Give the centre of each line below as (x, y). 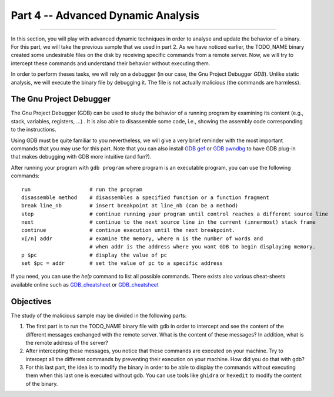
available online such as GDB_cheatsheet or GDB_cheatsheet (85, 284)
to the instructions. (34, 130)
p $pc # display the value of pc (94, 255)
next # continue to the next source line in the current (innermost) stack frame (168, 222)
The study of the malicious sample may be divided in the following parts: (99, 315)
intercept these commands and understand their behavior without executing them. (111, 63)
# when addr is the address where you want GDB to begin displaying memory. (202, 247)
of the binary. (42, 383)
